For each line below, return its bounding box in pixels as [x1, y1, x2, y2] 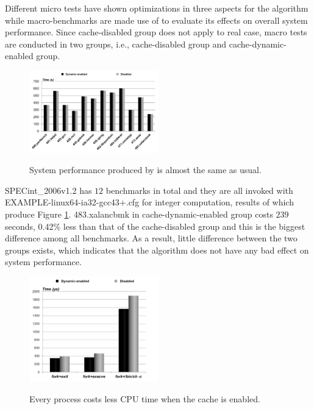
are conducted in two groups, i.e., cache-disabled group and [5, 37, 227, 50]
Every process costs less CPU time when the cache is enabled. [29, 392, 260, 405]
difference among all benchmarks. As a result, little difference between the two [5, 232, 298, 244]
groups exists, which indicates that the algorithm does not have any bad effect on [5, 243, 309, 256]
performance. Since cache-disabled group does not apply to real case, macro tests [5, 26, 307, 38]
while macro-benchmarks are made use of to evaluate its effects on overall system [5, 13, 308, 26]
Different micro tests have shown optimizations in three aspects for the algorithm [5, 2, 309, 14]
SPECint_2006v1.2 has [5, 183, 92, 196]
